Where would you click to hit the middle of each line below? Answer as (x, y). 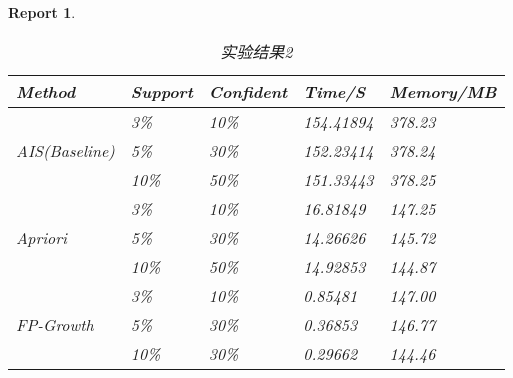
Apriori (41, 237)
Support (161, 91)
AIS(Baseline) (65, 150)
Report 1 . (42, 12)
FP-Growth (55, 324)
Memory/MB (443, 91)
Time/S (334, 91)
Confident (248, 91)
